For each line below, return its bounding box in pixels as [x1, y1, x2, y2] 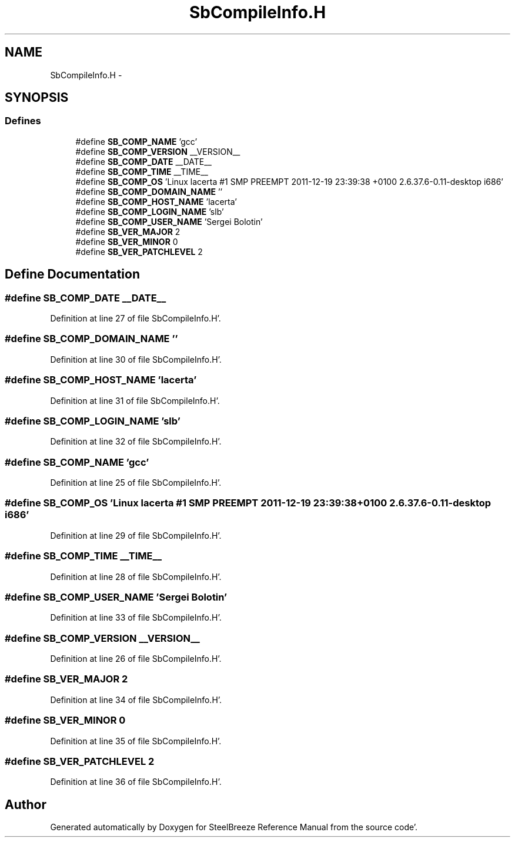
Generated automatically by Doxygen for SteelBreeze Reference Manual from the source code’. [50, 822, 418, 833]
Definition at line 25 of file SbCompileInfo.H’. [50, 478, 222, 488]
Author [5, 797, 46, 812]
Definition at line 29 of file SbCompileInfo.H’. [50, 530, 222, 541]
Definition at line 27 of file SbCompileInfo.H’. [50, 313, 221, 324]
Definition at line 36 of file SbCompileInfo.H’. [50, 777, 222, 787]
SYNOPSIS [5, 90, 69, 105]
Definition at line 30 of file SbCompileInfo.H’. [50, 354, 222, 364]
